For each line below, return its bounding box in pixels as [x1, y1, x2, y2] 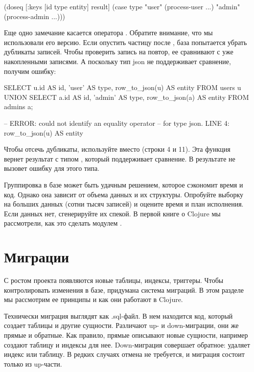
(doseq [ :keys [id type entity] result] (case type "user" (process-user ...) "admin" [4, 1, 240, 11]
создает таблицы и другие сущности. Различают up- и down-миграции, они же [4, 320, 239, 330]
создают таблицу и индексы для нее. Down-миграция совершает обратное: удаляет [4, 339, 250, 349]
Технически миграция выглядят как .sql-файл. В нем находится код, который [4, 310, 233, 321]
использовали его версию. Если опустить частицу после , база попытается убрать [4, 37, 247, 47]
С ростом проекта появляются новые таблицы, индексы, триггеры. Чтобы [4, 275, 224, 285]
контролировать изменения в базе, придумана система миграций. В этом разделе [4, 284, 244, 295]
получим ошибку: [4, 66, 56, 76]
